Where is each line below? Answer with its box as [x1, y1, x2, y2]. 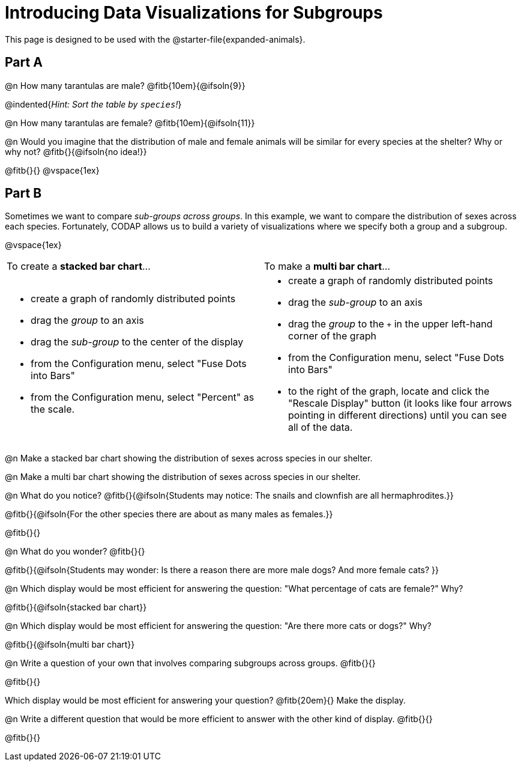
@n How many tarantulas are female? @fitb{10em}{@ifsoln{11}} [5, 117, 255, 128]
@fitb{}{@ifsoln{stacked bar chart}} [5, 602, 147, 613]
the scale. [31, 403, 75, 416]
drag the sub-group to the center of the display [31, 336, 244, 348]
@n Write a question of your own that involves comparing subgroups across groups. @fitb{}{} [5, 658, 376, 669]
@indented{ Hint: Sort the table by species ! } [5, 99, 182, 109]
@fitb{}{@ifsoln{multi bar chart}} [5, 639, 135, 650]
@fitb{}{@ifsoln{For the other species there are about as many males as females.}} [5, 509, 333, 520]
